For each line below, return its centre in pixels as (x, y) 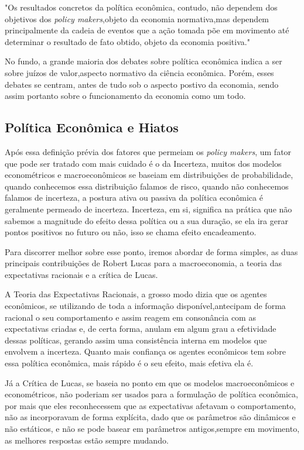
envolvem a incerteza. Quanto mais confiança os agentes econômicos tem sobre (145, 351)
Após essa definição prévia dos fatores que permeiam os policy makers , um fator (148, 151)
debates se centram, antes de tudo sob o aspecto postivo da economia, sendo (142, 84)
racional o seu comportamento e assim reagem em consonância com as (130, 317)
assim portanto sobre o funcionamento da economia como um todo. (125, 96)
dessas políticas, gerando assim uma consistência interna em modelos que (136, 340)
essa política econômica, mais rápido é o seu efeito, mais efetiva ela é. (129, 363)
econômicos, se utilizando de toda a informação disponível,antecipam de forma (145, 306)
